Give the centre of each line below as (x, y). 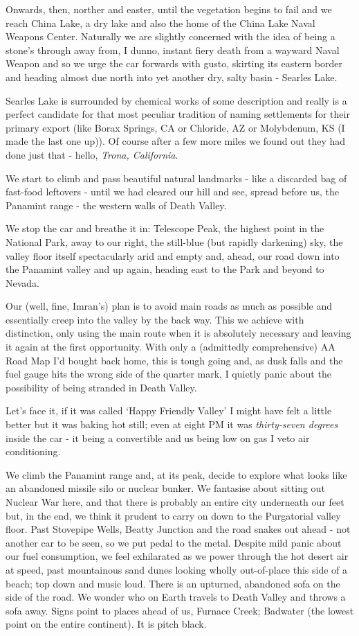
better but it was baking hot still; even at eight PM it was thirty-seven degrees (172, 424)
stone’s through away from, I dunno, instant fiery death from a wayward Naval (173, 50)
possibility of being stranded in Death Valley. (101, 387)
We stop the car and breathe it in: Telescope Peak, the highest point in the (165, 228)
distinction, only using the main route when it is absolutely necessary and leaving (178, 333)
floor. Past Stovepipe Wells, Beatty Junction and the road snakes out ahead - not (178, 529)
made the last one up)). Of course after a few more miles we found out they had (176, 141)
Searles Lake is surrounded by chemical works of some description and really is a (176, 100)
